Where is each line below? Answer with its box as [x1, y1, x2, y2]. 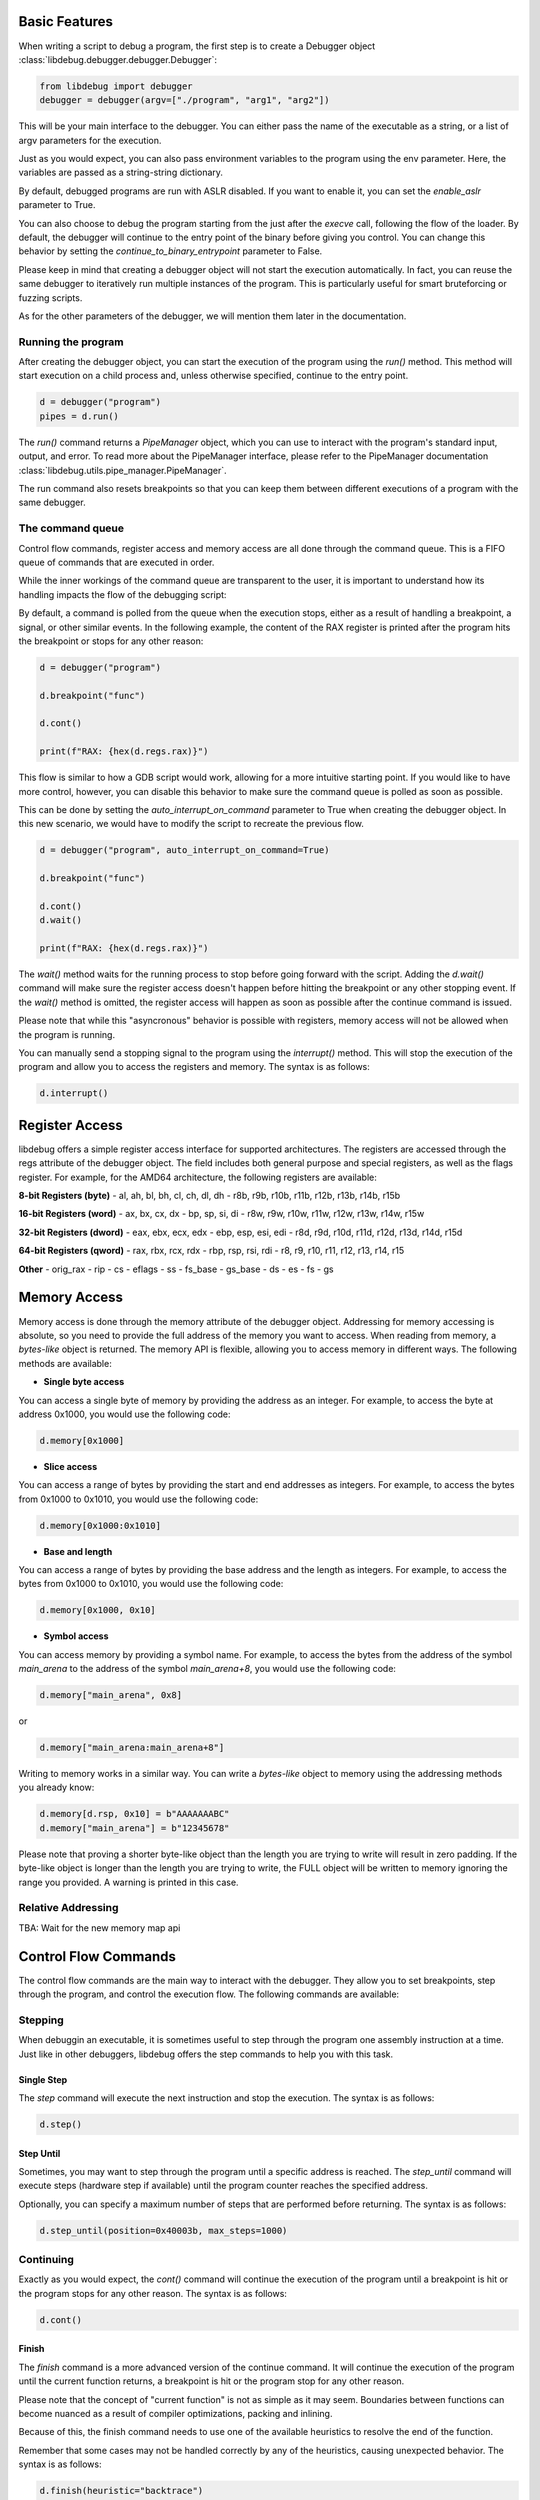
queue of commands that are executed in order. [18, 556, 215, 568]
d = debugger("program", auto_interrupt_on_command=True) [39, 845, 330, 856]
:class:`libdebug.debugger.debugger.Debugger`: [18, 53, 218, 65]
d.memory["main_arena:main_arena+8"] [39, 1742, 225, 1754]
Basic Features [18, 13, 114, 30]
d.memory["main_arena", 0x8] [39, 1690, 183, 1701]
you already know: [18, 1781, 95, 1794]
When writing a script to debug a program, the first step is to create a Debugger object [18, 40, 376, 52]
